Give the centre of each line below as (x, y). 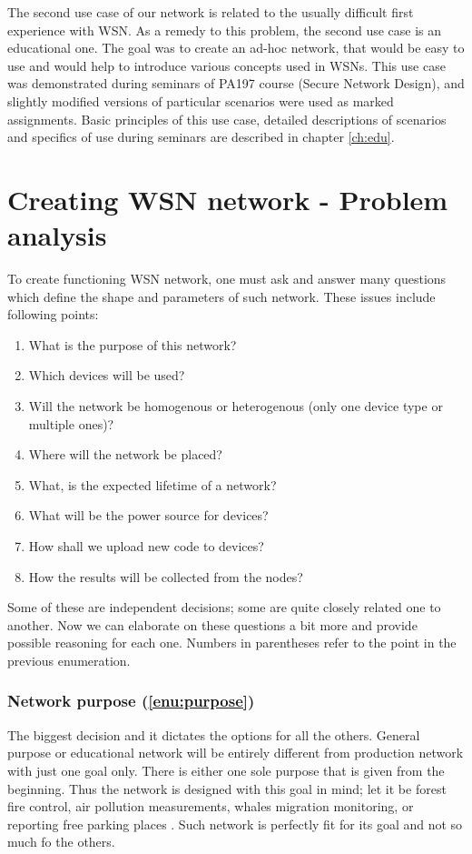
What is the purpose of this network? (133, 344)
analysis (57, 235)
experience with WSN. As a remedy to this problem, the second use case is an (225, 30)
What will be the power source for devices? (148, 515)
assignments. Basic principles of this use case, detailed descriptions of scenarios (227, 119)
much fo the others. (61, 842)
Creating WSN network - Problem (228, 199)
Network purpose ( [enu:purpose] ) (131, 701)
